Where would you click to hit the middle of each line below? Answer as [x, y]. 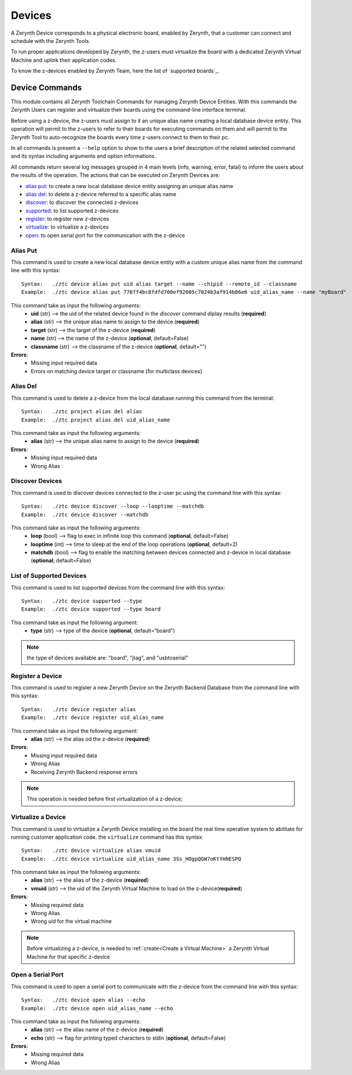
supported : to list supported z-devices [72, 210]
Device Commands [46, 87]
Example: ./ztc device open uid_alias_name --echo [97, 1008]
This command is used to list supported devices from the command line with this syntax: [118, 587]
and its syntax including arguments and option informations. [83, 156]
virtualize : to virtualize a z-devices [67, 227]
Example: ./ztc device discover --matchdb [85, 515]
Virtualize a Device [38, 817]
